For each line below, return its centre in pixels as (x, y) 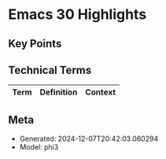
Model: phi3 (39, 147)
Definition (59, 92)
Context (101, 92)
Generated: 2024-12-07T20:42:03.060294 (89, 139)
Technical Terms (50, 70)
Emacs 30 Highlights (77, 15)
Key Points (35, 44)
